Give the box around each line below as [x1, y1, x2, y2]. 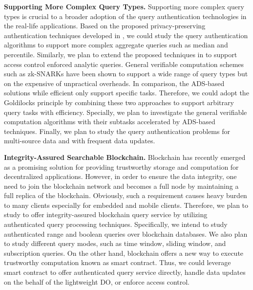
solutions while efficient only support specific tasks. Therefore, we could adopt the [4, 88, 249, 98]
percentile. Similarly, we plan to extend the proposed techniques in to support [4, 49, 237, 59]
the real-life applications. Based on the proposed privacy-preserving [4, 21, 206, 31]
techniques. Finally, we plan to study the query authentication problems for [4, 126, 230, 136]
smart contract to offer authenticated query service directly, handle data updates [4, 267, 246, 277]
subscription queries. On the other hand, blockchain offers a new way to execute [4, 247, 244, 258]
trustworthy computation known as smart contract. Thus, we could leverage [4, 257, 231, 268]
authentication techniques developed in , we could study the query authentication [4, 30, 248, 40]
